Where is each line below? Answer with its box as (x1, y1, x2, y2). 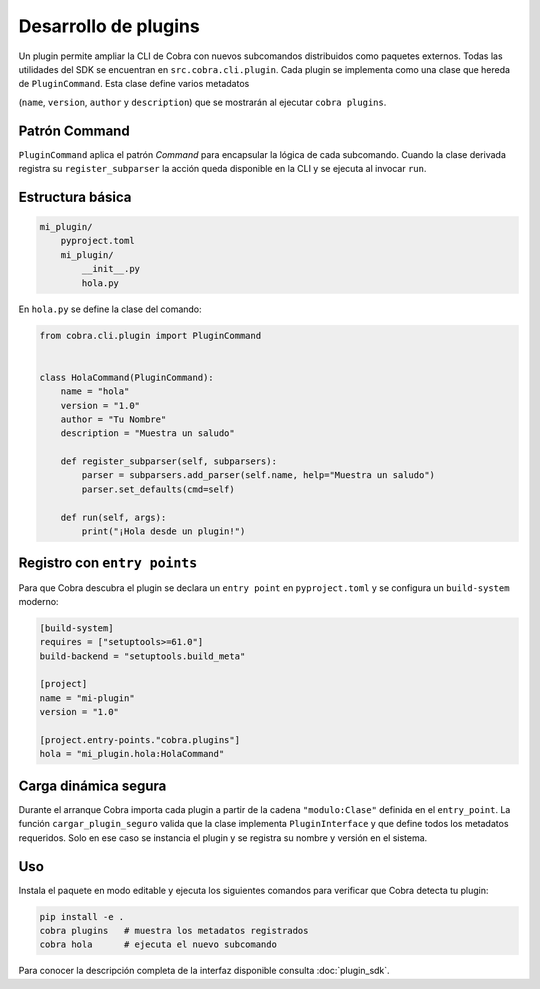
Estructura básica (18, 188, 132, 205)
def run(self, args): (60, 511, 167, 523)
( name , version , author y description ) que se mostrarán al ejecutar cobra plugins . (18, 96, 387, 108)
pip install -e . (39, 911, 125, 922)
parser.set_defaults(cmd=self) (81, 483, 235, 495)
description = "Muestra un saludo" (60, 428, 235, 439)
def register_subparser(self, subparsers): (60, 456, 277, 467)
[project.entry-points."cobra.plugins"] (39, 735, 240, 746)
